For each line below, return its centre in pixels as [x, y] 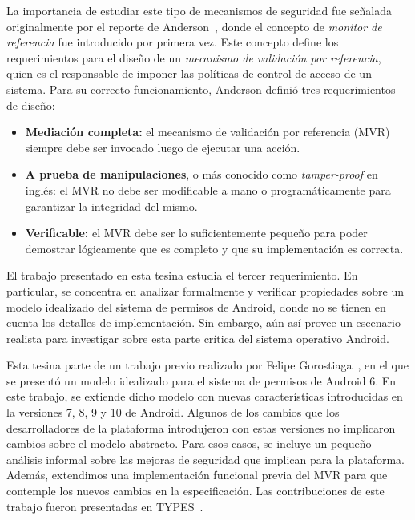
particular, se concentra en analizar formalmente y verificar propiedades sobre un [205, 290]
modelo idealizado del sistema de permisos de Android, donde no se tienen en [196, 306]
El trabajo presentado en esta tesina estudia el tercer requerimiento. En [182, 275]
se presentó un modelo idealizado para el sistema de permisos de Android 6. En [201, 380]
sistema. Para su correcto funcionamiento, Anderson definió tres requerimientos [201, 89]
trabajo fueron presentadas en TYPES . [105, 506]
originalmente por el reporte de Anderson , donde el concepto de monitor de [194, 26]
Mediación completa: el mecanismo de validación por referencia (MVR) [207, 132]
